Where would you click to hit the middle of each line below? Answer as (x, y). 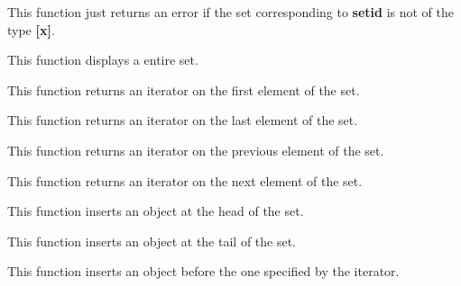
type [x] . (31, 29)
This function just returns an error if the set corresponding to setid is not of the (231, 12)
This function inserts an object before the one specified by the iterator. (203, 271)
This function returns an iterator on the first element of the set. (184, 89)
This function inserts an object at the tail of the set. (152, 241)
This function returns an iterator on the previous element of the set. (196, 150)
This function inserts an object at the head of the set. (156, 211)
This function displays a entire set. (103, 60)
